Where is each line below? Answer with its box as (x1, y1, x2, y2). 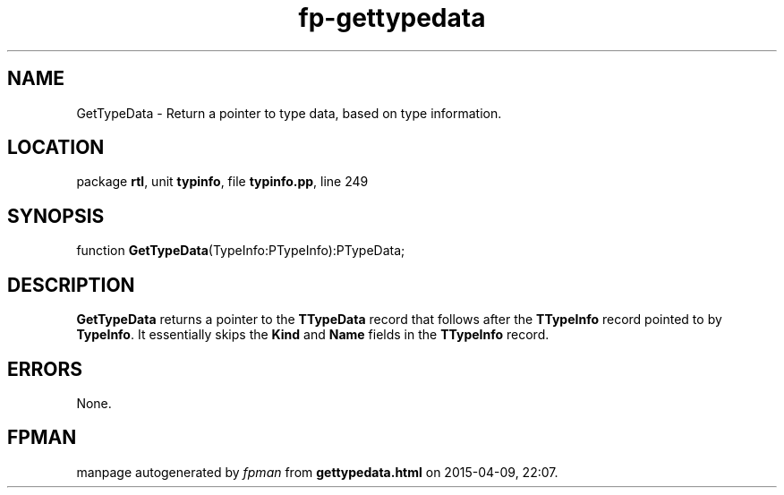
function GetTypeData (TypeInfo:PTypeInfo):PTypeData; (76, 243, 405, 259)
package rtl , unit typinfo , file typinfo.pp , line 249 (76, 174, 369, 190)
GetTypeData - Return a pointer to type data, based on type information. (76, 105, 502, 121)
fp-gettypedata (298, 3, 486, 33)
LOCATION (7, 136, 105, 159)
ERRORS (7, 357, 83, 380)
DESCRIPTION (7, 273, 135, 296)
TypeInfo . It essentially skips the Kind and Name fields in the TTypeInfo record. (76, 327, 550, 343)
